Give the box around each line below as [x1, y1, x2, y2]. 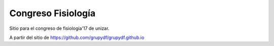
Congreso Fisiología [9, 8, 96, 19]
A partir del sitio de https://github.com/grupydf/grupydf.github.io [9, 34, 145, 40]
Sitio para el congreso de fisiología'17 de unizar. [9, 25, 110, 31]
